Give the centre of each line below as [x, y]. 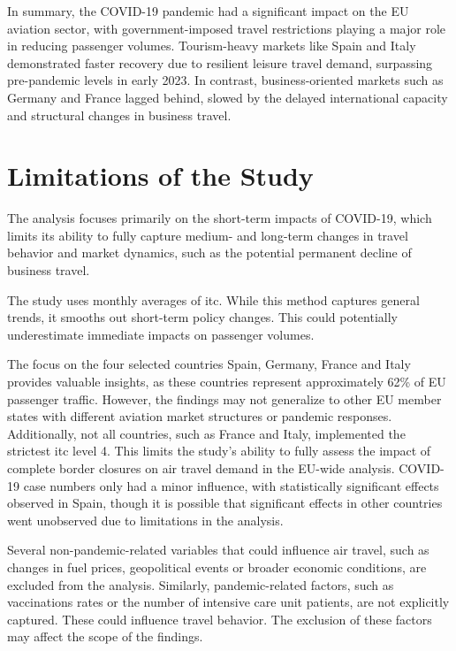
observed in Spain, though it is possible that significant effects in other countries [225, 503]
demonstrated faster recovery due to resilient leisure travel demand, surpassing [220, 62]
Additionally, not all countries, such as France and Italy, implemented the [206, 433]
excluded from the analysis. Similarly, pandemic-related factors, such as [201, 584]
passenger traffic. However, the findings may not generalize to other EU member [224, 398]
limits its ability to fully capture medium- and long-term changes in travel [208, 235]
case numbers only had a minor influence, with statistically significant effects [231, 485]
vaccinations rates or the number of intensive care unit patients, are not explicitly [228, 602]
